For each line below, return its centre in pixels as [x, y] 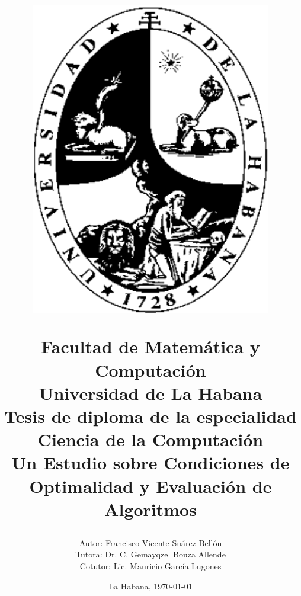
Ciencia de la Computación [150, 439]
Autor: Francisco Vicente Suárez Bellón [150, 542]
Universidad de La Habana [150, 392]
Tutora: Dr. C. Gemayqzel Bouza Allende [150, 554]
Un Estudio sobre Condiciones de [150, 462]
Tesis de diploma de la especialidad [150, 416]
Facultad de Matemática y [150, 346]
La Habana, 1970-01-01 [150, 586]
